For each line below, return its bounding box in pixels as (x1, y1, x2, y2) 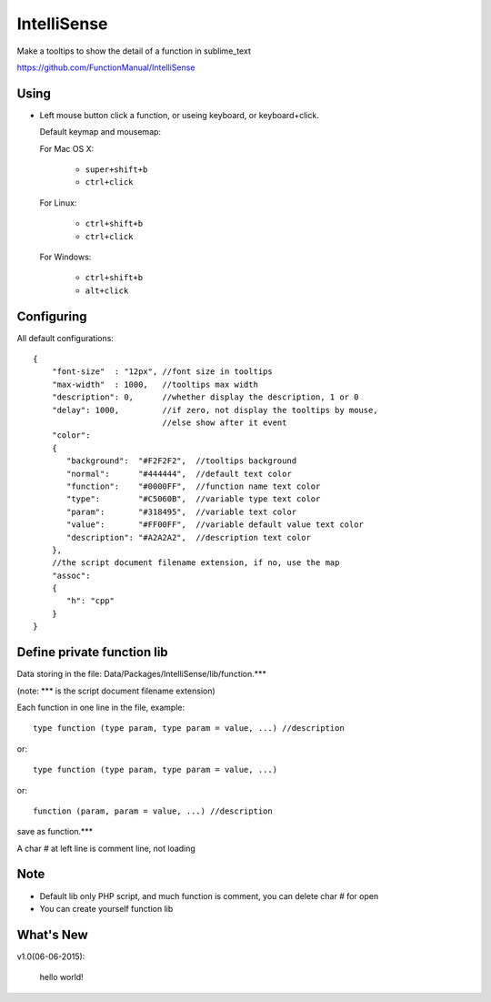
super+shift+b (85, 165, 148, 175)
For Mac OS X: (39, 143, 95, 154)
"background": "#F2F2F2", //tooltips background (66, 456, 297, 466)
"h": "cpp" (66, 596, 115, 606)
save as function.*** (16, 826, 94, 837)
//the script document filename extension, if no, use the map (51, 558, 340, 568)
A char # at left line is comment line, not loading (16, 843, 195, 854)
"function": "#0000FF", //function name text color (66, 481, 321, 491)
